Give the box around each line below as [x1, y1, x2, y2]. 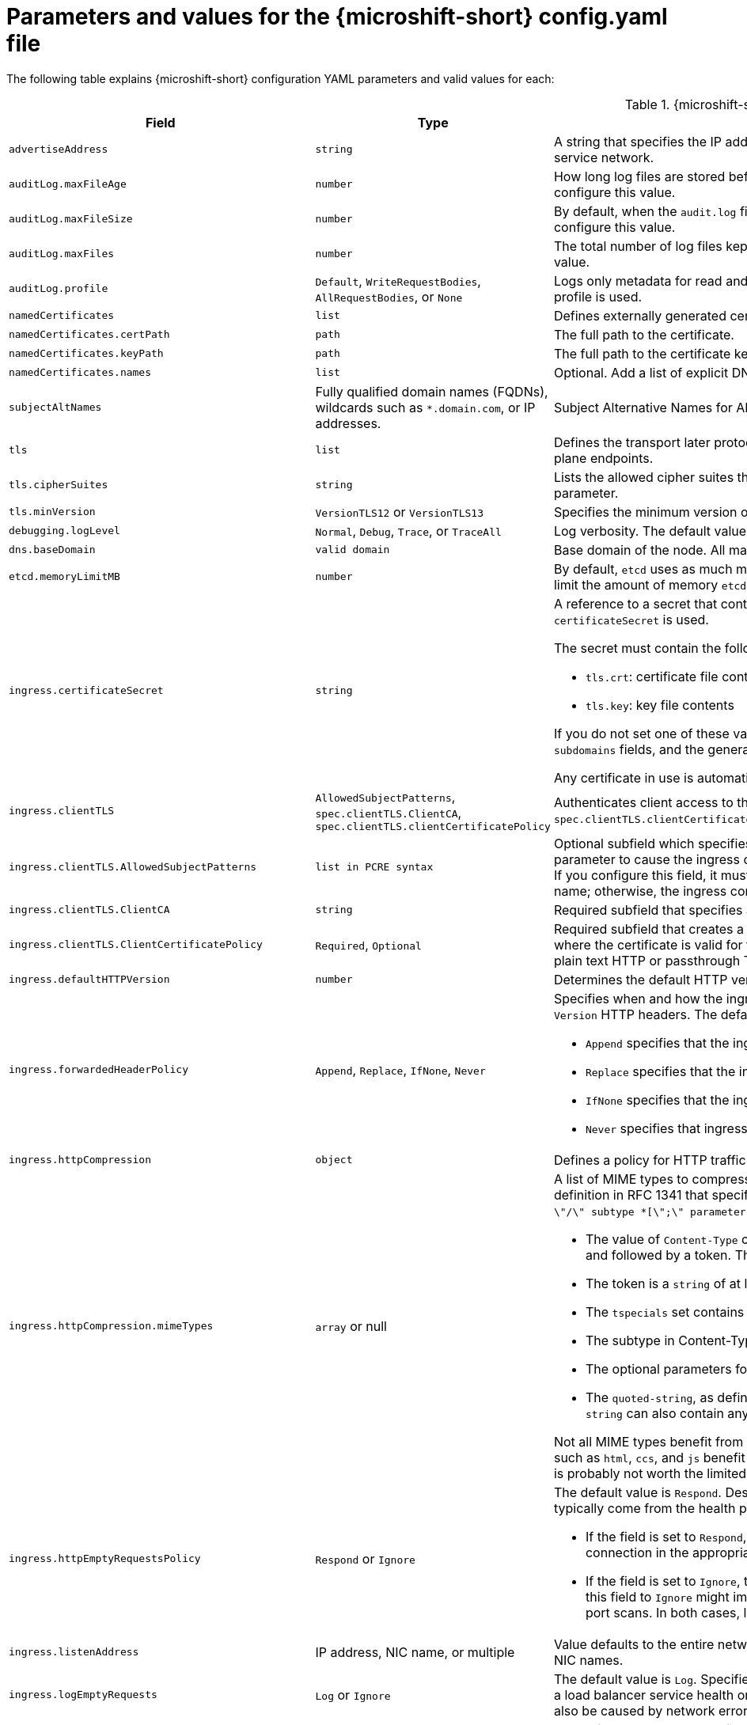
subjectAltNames [9, 401, 102, 414]
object [315, 1154, 353, 1166]
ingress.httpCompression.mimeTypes [9, 1320, 214, 1333]
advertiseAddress [9, 143, 108, 156]
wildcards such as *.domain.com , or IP [315, 399, 536, 415]
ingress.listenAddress [9, 1646, 139, 1659]
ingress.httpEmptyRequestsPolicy [9, 1552, 201, 1565]
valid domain [315, 544, 390, 556]
